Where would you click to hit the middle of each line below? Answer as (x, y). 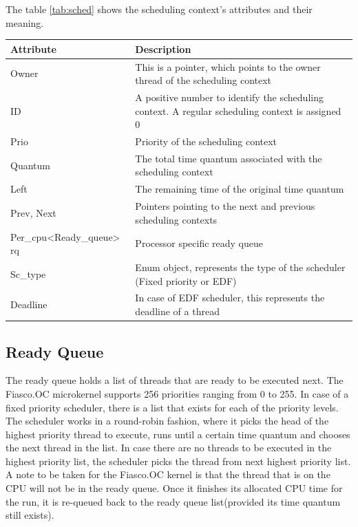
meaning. (25, 22)
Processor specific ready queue (199, 243)
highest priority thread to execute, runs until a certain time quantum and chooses (178, 434)
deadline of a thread (177, 311)
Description (163, 49)
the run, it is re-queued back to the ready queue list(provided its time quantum (173, 501)
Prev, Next (33, 212)
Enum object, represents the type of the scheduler (240, 267)
